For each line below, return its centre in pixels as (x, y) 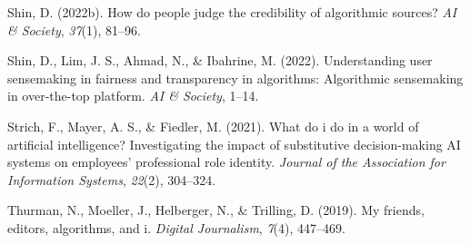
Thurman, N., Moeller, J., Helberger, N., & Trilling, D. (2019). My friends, (216, 210)
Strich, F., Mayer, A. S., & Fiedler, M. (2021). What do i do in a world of (213, 126)
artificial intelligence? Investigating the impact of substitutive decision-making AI (234, 144)
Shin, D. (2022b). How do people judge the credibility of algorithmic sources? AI (232, 12)
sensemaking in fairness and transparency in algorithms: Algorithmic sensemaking (235, 78)
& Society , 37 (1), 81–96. (74, 29)
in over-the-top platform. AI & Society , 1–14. (133, 96)
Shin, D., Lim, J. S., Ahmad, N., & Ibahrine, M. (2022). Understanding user (220, 60)
